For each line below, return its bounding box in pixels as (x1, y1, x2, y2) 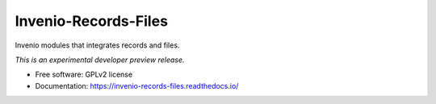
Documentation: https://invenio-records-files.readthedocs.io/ (35, 81, 239, 90)
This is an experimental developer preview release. (15, 55, 185, 64)
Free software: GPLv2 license (35, 69, 133, 80)
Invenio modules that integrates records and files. (15, 40, 180, 50)
